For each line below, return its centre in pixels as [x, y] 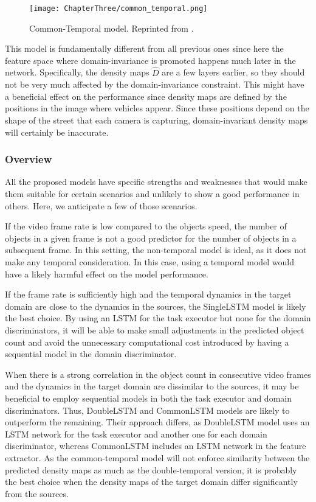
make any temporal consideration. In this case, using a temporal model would [150, 262]
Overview [29, 159]
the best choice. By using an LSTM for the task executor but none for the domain [158, 318]
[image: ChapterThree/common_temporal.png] [118, 9]
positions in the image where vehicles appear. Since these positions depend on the [157, 108]
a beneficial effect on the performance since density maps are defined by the [146, 96]
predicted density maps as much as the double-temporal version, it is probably [151, 469]
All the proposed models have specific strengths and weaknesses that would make [156, 182]
